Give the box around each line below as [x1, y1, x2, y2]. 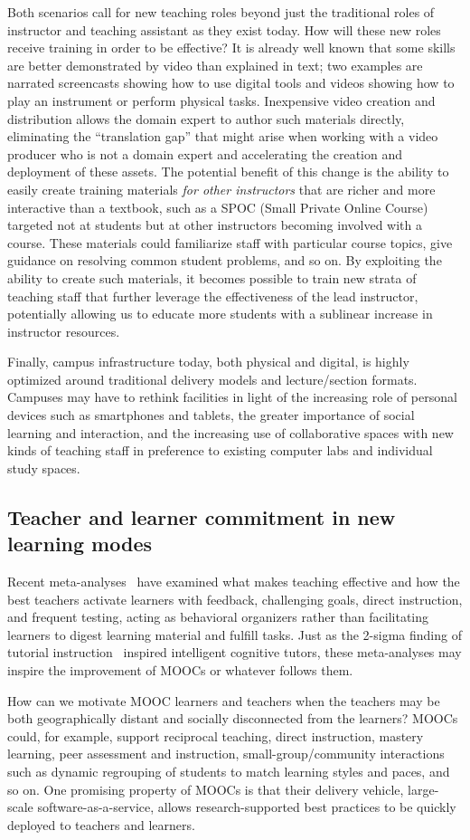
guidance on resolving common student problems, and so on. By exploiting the [7, 251, 442, 270]
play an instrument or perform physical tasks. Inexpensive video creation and [7, 91, 436, 110]
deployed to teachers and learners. [7, 815, 195, 834]
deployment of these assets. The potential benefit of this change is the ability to [7, 162, 449, 181]
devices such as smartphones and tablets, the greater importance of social [7, 406, 415, 425]
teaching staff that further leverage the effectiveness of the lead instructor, [7, 286, 418, 305]
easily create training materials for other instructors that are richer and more [7, 179, 436, 198]
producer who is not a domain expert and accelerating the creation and [7, 144, 403, 163]
